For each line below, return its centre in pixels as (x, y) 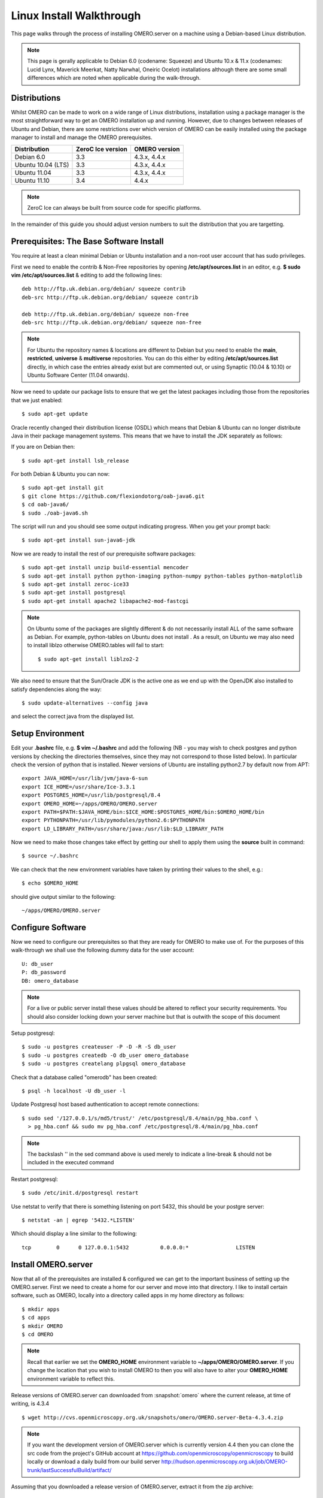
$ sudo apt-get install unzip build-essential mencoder (105, 567)
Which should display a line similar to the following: (74, 1234)
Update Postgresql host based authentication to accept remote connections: (105, 1104)
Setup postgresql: (33, 1033)
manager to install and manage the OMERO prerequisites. (82, 137)
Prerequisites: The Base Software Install (87, 242)
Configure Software (49, 927)
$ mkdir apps (41, 1309)
